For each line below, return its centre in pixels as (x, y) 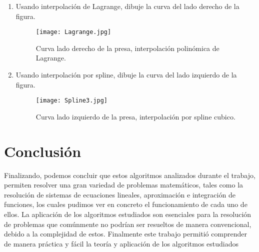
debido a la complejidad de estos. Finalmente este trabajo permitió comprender (125, 234)
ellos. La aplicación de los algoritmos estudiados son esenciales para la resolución (128, 214)
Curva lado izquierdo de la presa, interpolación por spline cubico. (135, 116)
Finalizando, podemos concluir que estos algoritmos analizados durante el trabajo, (130, 175)
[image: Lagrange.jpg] (73, 32)
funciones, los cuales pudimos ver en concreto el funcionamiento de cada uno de (126, 204)
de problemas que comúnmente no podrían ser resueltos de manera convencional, (128, 224)
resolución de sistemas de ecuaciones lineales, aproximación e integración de (120, 194)
